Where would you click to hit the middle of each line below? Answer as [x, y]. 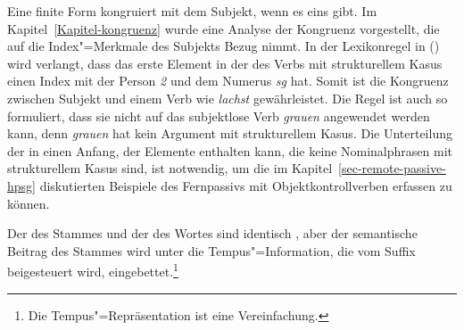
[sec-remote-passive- [392, 168]
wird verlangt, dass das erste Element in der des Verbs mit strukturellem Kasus [225, 63]
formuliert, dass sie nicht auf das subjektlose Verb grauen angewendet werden [219, 115]
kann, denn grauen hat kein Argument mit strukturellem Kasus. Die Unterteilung [230, 133]
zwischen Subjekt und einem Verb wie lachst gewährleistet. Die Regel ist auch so [228, 98]
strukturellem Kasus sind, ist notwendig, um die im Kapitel [170, 168]
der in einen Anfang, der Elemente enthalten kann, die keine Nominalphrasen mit [230, 150]
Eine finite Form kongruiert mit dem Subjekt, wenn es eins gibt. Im [192, 11]
